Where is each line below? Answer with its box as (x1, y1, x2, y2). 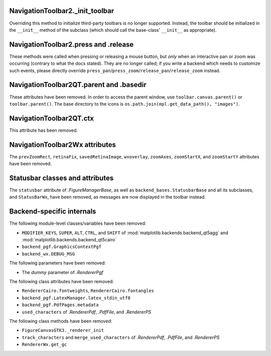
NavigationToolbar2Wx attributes (9, 140, 116, 149)
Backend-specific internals (9, 207, 96, 216)
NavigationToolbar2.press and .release (9, 40, 134, 49)
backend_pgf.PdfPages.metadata (22, 302, 99, 308)
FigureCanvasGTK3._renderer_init (22, 327, 104, 333)
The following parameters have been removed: (9, 260, 106, 266)
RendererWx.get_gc (22, 342, 67, 347)
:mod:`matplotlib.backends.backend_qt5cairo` (22, 237, 117, 243)
